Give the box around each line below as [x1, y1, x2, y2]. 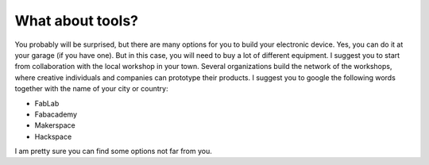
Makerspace [34, 121, 75, 130]
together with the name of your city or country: [14, 84, 168, 94]
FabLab [34, 98, 60, 108]
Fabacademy [34, 109, 78, 119]
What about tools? [14, 12, 139, 29]
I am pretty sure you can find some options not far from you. [14, 147, 212, 156]
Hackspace [34, 132, 72, 141]
